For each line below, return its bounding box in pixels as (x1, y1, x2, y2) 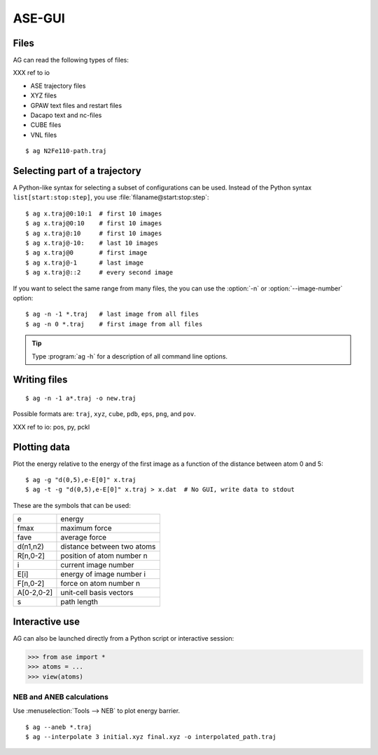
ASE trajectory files (30, 81, 86, 90)
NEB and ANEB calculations (13, 692, 108, 702)
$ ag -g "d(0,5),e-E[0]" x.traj (25, 476, 136, 484)
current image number (60, 560, 134, 570)
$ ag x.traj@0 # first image (25, 249, 148, 257)
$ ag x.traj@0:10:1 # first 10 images (25, 209, 162, 218)
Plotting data (13, 441, 70, 453)
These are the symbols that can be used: (13, 501, 131, 509)
